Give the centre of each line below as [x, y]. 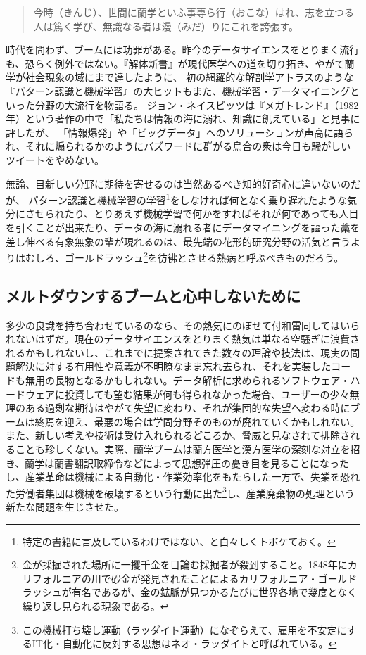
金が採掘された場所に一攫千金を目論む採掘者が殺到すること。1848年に [185, 565]
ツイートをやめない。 [55, 159]
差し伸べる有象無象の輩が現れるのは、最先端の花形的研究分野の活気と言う [178, 241]
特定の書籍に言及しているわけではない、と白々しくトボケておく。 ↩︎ [179, 541]
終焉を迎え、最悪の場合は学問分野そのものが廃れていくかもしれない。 [197, 421]
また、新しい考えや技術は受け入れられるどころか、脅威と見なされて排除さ [178, 435]
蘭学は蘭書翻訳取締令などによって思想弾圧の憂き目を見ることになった [187, 463]
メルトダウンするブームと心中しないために [153, 295]
